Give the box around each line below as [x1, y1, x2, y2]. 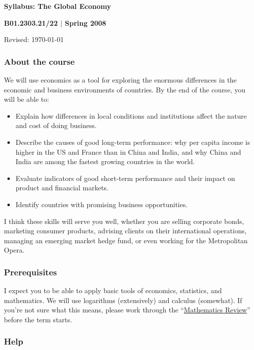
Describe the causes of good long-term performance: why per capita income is [15, 136, 250, 147]
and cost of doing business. [15, 120, 97, 131]
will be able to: [4, 94, 49, 104]
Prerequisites [4, 265, 57, 278]
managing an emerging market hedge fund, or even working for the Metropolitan [4, 235, 248, 245]
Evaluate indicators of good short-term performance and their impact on [15, 173, 235, 183]
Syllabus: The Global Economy [4, 1, 111, 11]
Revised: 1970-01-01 [4, 34, 64, 44]
